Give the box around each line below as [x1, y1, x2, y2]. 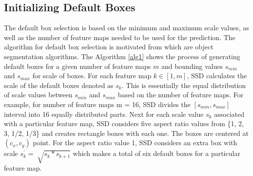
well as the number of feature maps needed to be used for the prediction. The [4, 32, 235, 42]
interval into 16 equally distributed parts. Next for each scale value [4, 109, 204, 119]
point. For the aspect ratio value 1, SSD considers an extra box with [33, 137, 237, 148]
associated [214, 109, 245, 119]
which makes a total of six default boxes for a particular [73, 148, 240, 158]
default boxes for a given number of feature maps [4, 61, 151, 71]
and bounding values [161, 61, 223, 71]
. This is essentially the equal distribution [121, 80, 246, 90]
